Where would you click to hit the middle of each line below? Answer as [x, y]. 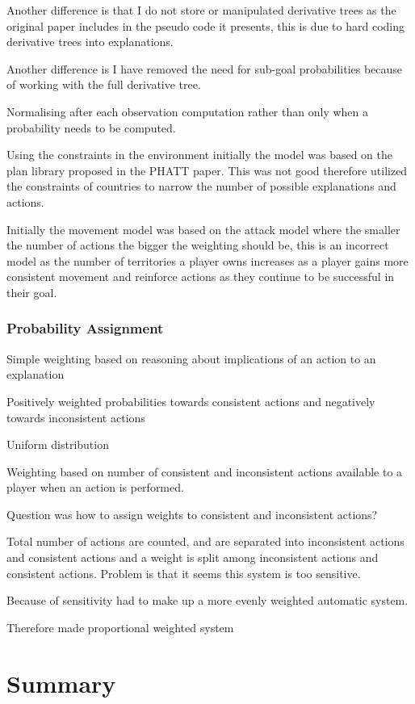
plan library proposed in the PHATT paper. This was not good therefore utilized [207, 170]
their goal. [32, 292]
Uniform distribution [58, 444]
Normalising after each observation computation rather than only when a [187, 111]
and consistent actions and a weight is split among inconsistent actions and [193, 557]
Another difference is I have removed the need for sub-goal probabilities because [205, 68]
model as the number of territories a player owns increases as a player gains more [207, 260]
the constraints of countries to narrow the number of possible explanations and [201, 186]
